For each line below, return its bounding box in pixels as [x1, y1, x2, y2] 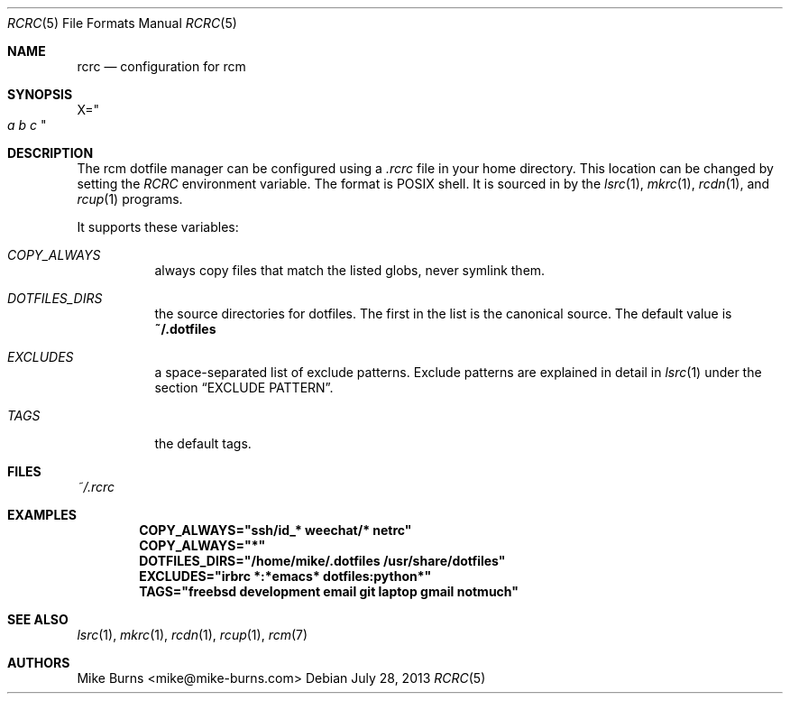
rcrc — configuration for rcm [77, 59, 246, 74]
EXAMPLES [7, 507, 77, 522]
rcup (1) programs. [77, 191, 183, 207]
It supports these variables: [77, 219, 239, 235]
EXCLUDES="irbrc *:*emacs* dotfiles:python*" [139, 568, 432, 584]
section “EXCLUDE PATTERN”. [154, 380, 334, 395]
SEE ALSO [7, 612, 69, 627]
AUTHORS [7, 655, 70, 670]
